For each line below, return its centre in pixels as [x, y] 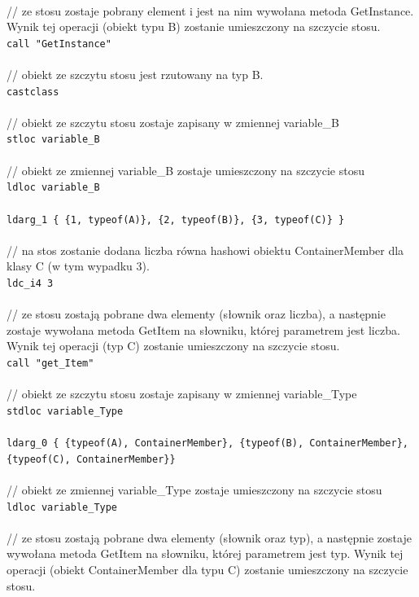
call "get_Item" [50, 364]
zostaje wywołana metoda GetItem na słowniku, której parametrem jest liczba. [203, 329]
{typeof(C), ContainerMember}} [91, 459]
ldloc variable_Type [62, 507]
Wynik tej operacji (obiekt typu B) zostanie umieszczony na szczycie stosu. [194, 26]
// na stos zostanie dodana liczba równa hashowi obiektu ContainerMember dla [205, 250]
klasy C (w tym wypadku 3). [78, 266]
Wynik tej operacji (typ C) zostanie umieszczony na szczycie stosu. [173, 346]
